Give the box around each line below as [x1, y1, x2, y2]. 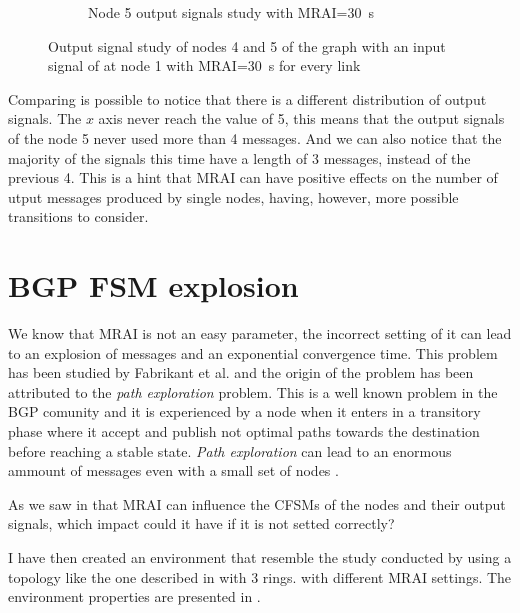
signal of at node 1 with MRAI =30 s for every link [48, 55, 361, 76]
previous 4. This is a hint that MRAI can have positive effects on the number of [8, 167, 498, 188]
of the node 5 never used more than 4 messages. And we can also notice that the [8, 127, 502, 148]
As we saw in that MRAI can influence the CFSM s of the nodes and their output [8, 493, 506, 514]
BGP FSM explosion [8, 265, 299, 306]
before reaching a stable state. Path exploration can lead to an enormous [8, 440, 452, 461]
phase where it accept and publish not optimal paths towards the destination [8, 421, 480, 442]
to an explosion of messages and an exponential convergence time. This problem [8, 342, 498, 363]
